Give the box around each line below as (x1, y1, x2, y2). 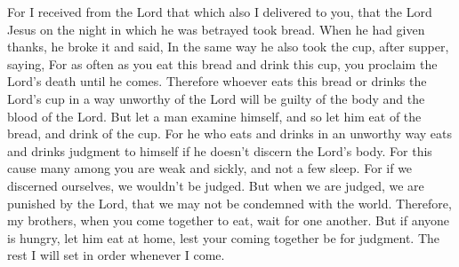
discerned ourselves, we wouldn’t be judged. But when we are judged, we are (7, 176, 424, 194)
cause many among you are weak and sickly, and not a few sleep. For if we (7, 159, 413, 177)
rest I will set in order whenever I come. (7, 246, 225, 264)
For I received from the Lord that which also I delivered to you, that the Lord (7, 3, 432, 20)
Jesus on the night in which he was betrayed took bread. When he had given (7, 20, 425, 38)
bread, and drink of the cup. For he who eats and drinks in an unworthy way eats (7, 124, 452, 143)
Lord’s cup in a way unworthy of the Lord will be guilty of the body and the (7, 89, 425, 107)
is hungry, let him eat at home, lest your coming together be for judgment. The (7, 228, 440, 247)
